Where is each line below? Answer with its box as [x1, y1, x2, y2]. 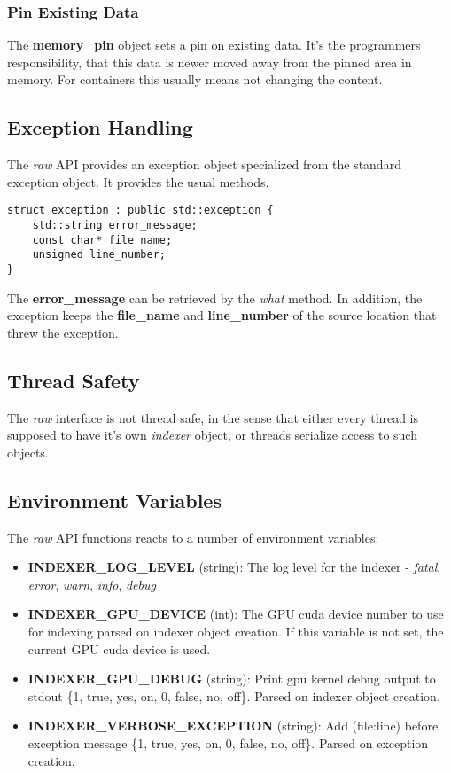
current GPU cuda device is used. [27, 639, 211, 658]
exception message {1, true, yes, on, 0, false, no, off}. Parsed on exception [27, 733, 429, 752]
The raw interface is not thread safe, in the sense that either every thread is [7, 408, 418, 426]
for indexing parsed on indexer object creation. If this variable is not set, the [27, 622, 444, 641]
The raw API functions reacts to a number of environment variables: [7, 527, 379, 546]
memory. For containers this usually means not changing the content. [7, 70, 383, 89]
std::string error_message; [32, 219, 198, 232]
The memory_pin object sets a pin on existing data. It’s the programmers [7, 35, 421, 54]
